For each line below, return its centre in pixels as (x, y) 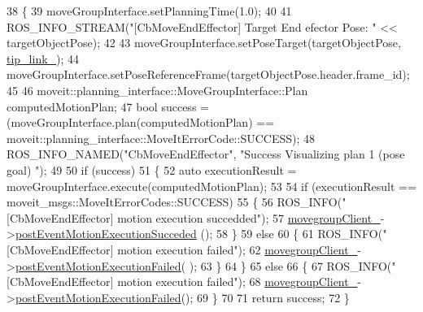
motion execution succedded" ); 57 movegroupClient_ (249, 217)
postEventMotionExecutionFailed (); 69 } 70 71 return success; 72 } (182, 297)
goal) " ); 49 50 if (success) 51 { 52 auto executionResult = (152, 169)
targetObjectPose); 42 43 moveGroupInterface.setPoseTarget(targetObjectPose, (204, 43)
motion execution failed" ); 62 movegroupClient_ (238, 249)
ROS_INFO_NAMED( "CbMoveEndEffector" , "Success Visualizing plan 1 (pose (206, 154)
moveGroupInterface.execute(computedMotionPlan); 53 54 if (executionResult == (211, 186)
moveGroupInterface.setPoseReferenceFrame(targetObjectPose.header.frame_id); (208, 74)
